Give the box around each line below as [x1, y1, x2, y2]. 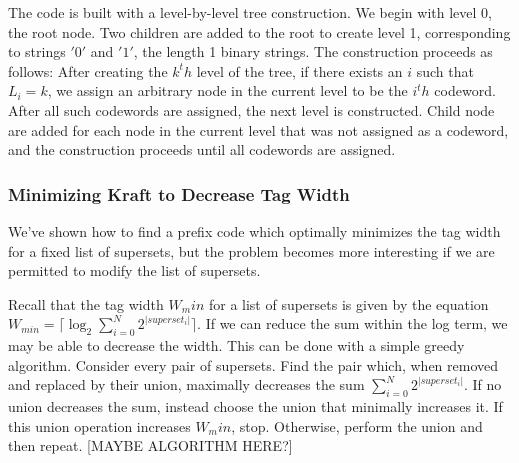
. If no [464, 374, 502, 395]
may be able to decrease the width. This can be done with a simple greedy [8, 335, 465, 356]
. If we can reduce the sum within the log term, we [197, 313, 508, 334]
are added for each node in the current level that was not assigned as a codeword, [8, 119, 509, 140]
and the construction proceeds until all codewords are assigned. [8, 139, 396, 160]
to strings [8, 41, 66, 62]
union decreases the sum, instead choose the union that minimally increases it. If [8, 396, 503, 417]
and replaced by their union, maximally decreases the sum [8, 374, 365, 395]
